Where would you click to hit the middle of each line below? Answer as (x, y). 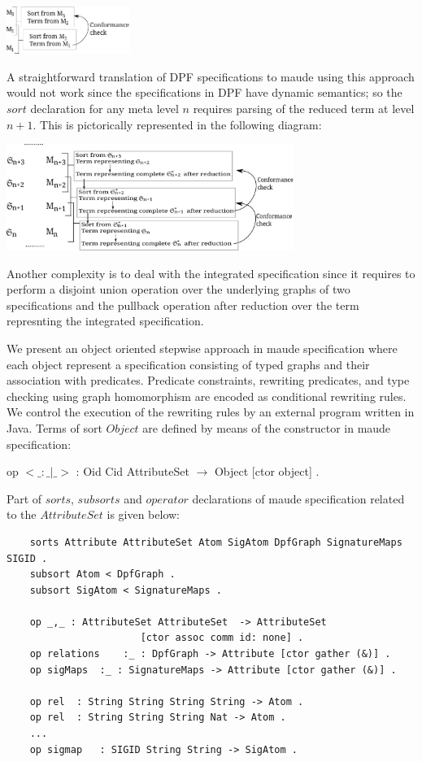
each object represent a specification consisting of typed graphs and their (188, 364)
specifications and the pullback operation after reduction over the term (183, 305)
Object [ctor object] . (267, 471)
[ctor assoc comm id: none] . (222, 638)
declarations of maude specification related (298, 498)
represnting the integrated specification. (105, 321)
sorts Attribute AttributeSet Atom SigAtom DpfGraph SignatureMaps (216, 542)
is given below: (144, 514)
